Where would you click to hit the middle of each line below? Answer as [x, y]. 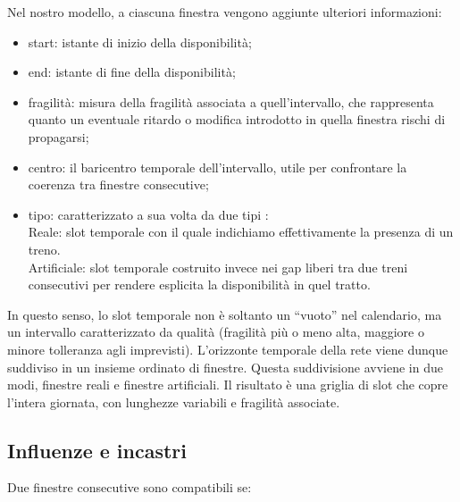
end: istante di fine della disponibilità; [132, 72]
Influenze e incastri [97, 450]
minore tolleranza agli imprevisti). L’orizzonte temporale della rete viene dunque [228, 349]
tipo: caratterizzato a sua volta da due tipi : [148, 214]
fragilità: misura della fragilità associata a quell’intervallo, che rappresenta [231, 101]
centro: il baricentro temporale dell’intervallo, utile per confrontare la [217, 167]
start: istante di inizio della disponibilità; [140, 42]
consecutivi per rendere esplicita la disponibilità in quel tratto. [199, 284]
